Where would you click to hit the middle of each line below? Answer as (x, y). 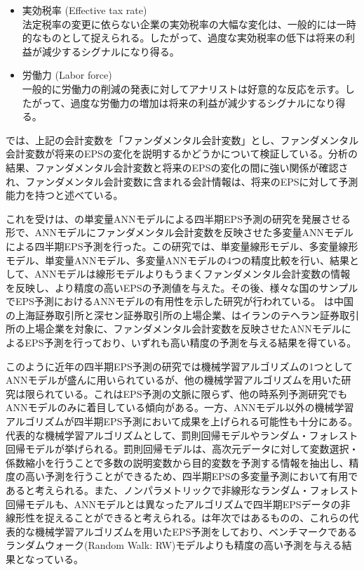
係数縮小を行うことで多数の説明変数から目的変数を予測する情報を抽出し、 (177, 462)
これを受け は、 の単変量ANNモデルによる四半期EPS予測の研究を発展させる (178, 218)
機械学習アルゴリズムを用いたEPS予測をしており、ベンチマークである (196, 531)
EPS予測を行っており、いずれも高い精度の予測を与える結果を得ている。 (191, 343)
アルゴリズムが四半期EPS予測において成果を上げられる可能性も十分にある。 (182, 421)
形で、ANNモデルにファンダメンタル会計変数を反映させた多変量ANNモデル (180, 232)
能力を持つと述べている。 (65, 195)
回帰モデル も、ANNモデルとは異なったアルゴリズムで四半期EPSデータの (173, 504)
